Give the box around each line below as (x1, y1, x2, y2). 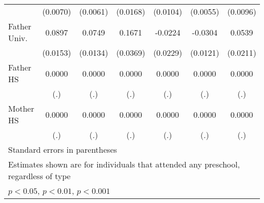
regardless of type (8, 170, 71, 182)
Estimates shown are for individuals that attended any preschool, (8, 158, 240, 170)
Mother (8, 103, 35, 114)
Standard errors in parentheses (8, 144, 117, 155)
